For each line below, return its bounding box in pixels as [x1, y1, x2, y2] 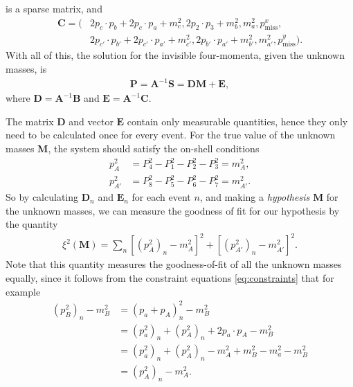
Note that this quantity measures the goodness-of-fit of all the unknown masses [6, 257, 342, 271]
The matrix [6, 114, 54, 128]
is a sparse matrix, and [6, 1, 102, 15]
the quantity [6, 217, 58, 231]
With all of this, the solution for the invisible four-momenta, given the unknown [6, 48, 345, 62]
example [6, 284, 41, 298]
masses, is [6, 62, 47, 75]
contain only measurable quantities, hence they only [127, 114, 348, 128]
